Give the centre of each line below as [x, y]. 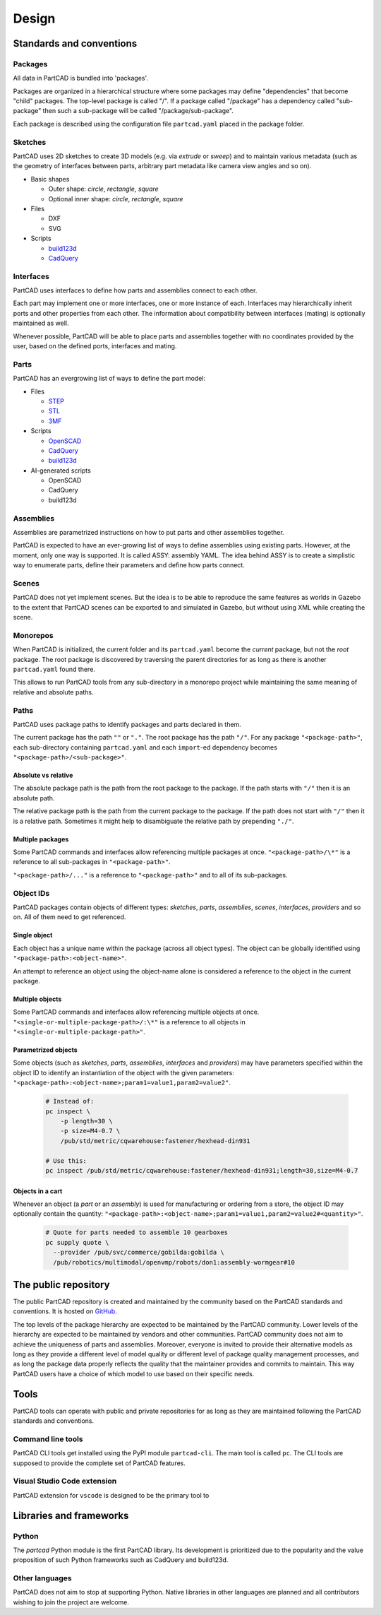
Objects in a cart [38, 1191]
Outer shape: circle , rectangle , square [103, 189]
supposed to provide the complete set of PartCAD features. [99, 1463]
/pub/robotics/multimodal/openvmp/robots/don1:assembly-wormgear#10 [174, 1262]
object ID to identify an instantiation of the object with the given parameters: [123, 1072]
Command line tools [48, 1439]
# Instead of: [70, 1101]
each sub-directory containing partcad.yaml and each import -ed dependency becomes [145, 747]
